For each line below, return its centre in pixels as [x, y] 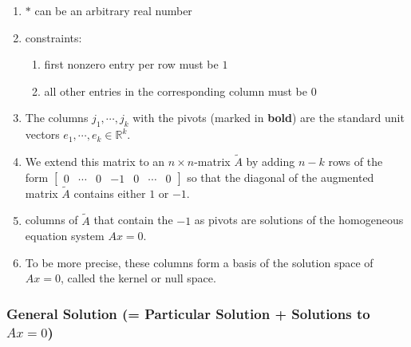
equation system [65, 236]
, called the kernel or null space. [138, 278]
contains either [110, 193]
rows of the [356, 161]
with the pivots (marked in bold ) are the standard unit [269, 118]
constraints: [53, 37]
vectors [42, 134]
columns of [51, 220]
